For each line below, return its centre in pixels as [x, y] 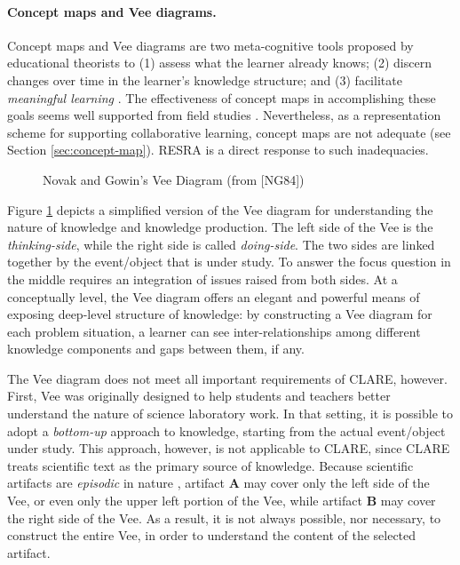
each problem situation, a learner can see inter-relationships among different [214, 331]
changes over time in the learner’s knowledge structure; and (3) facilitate [205, 80]
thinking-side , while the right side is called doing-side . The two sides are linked [221, 244]
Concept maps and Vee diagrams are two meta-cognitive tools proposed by [210, 45]
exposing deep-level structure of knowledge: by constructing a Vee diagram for [220, 314]
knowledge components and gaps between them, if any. [156, 349]
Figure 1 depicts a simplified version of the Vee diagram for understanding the [220, 209]
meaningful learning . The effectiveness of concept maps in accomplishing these [222, 97]
